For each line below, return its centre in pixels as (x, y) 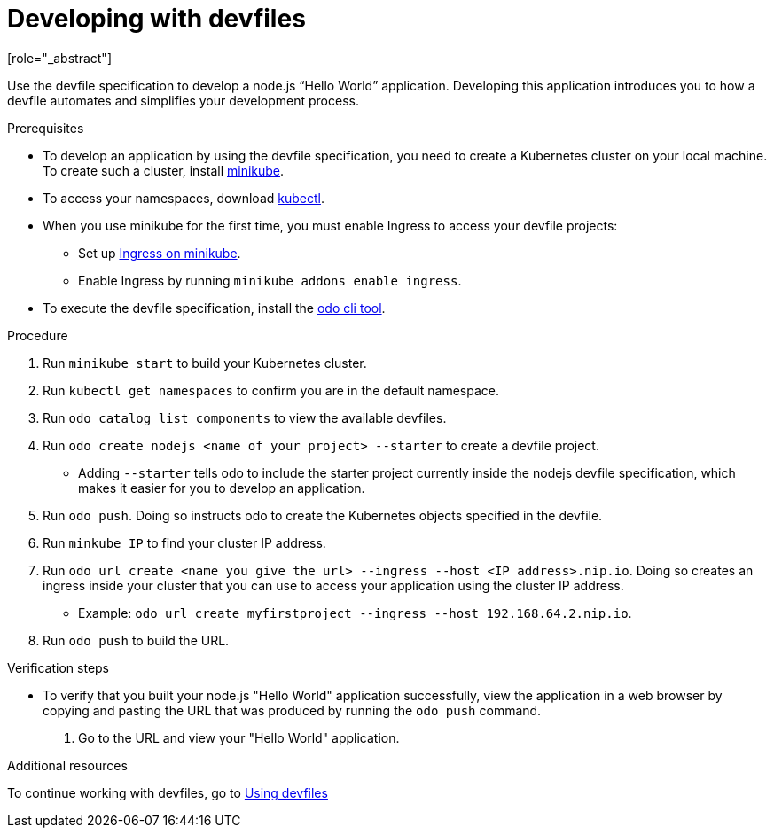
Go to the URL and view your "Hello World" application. (239, 737)
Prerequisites (46, 128)
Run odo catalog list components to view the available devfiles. (245, 417)
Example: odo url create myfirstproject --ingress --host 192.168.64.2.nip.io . (355, 613)
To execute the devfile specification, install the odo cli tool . (214, 308)
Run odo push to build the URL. (136, 640)
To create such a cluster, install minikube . (164, 170)
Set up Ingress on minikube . (160, 253)
